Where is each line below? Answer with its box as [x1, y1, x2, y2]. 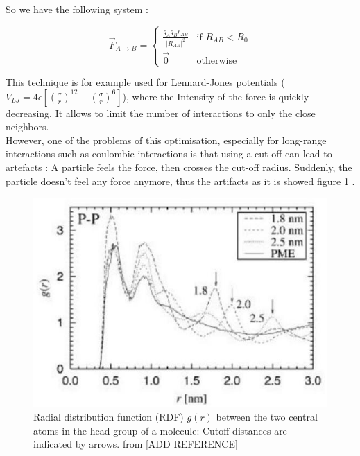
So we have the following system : [6, 2, 148, 16]
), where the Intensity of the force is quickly [122, 89, 309, 103]
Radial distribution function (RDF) [33, 410, 184, 424]
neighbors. [6, 119, 49, 134]
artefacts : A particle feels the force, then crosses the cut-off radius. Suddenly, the [6, 160, 352, 175]
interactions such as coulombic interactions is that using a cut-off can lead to [6, 146, 332, 161]
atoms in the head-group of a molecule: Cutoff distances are [33, 423, 287, 437]
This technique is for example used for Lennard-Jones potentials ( [6, 75, 285, 89]
